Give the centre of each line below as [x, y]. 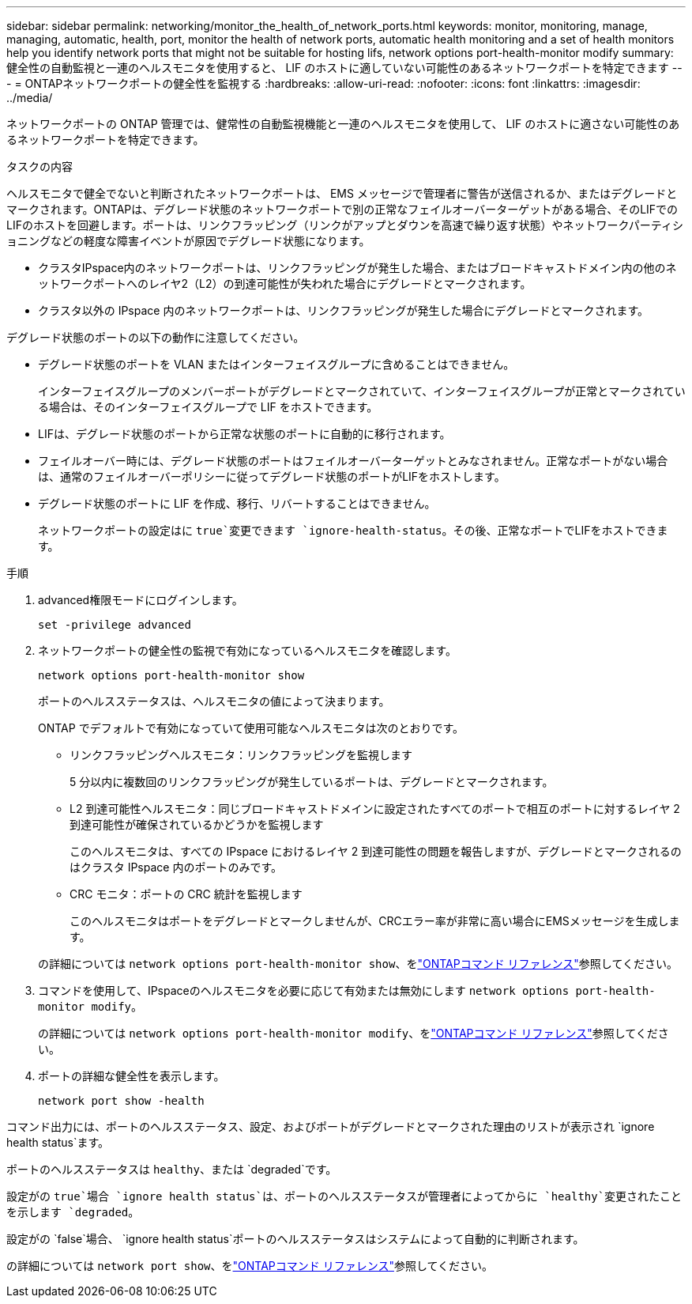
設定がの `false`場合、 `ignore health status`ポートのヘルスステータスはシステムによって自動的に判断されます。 [295, 1239]
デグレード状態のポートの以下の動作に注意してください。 [156, 337]
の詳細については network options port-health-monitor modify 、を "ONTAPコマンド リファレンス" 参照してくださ [354, 1033]
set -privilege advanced [115, 625]
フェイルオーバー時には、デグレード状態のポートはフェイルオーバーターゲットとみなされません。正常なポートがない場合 [353, 461]
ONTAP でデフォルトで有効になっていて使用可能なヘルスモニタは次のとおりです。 [251, 728]
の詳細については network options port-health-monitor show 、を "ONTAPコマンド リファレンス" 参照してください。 [358, 964]
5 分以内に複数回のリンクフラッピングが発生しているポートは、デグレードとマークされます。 [312, 782]
